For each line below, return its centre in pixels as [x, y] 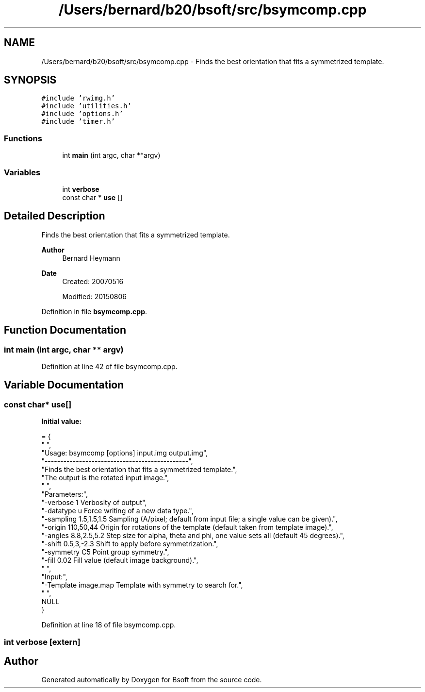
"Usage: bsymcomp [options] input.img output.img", [125, 453]
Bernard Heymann [91, 258]
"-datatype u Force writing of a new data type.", [117, 511]
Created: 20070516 [93, 281]
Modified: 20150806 [95, 296]
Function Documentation [65, 330]
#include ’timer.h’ [78, 122]
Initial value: [61, 422]
